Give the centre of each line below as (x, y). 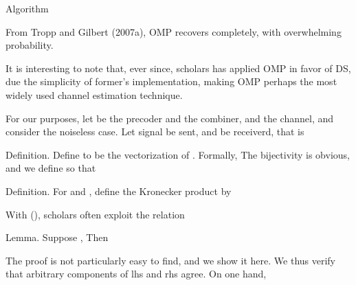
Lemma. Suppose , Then (57, 237)
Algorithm (27, 8)
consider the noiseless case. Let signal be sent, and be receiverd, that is (155, 132)
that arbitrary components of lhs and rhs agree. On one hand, (136, 274)
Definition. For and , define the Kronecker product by (119, 191)
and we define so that (51, 168)
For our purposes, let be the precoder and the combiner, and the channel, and (170, 118)
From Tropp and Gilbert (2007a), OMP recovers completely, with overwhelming (174, 31)
